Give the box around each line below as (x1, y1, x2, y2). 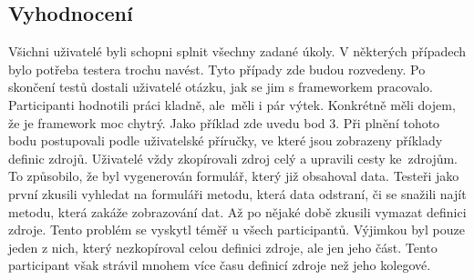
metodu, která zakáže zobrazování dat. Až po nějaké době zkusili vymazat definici (8, 202, 467, 221)
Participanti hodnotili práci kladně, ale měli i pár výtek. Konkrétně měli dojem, (8, 95, 456, 114)
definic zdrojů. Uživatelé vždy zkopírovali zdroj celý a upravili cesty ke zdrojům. (8, 148, 459, 167)
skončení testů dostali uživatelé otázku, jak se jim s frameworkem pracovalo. (8, 77, 433, 96)
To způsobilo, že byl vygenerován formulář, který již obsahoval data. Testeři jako (8, 166, 459, 185)
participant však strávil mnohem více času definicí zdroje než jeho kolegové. (8, 255, 431, 275)
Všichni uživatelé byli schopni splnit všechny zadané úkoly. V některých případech (8, 42, 467, 61)
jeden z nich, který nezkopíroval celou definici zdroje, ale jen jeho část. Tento (8, 237, 438, 256)
